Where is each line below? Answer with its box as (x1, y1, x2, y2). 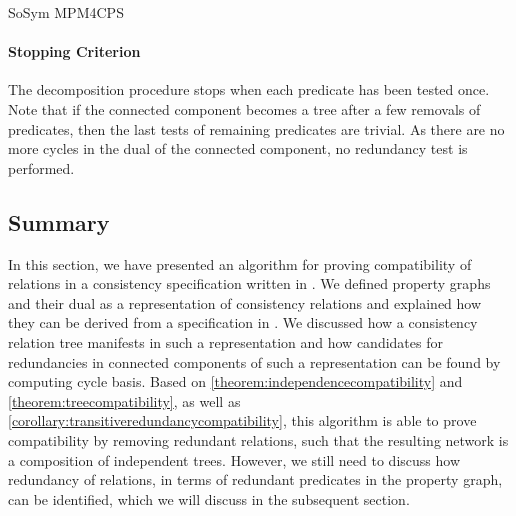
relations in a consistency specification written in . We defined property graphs (8, 273, 491, 294)
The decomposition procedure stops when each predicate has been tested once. (8, 79, 490, 100)
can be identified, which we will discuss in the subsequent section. (8, 488, 410, 509)
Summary (8, 206, 110, 237)
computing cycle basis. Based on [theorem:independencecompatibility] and (8, 371, 463, 392)
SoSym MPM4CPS (8, 2, 124, 22)
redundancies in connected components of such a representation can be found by (8, 351, 501, 372)
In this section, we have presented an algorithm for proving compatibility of (8, 253, 472, 274)
